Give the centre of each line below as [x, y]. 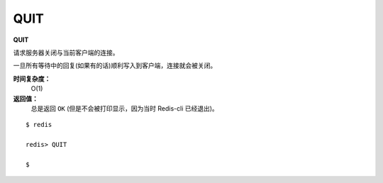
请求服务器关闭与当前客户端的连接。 [66, 52]
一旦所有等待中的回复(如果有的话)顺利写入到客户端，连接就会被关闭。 [115, 66]
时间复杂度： [32, 79]
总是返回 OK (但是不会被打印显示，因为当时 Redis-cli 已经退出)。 [125, 108]
